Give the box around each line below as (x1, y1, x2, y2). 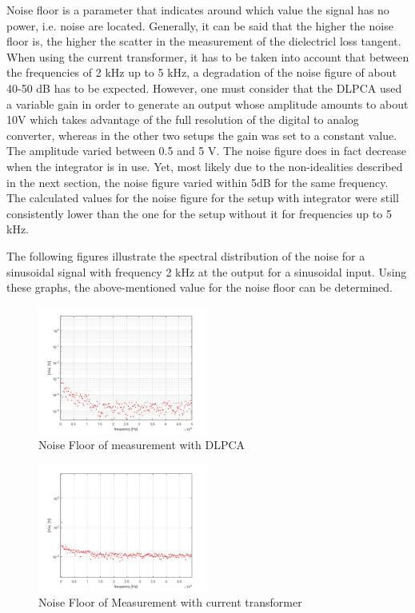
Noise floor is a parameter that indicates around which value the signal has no (6, 2, 389, 18)
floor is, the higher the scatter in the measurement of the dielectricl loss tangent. (6, 33, 401, 50)
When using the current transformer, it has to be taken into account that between (6, 48, 409, 65)
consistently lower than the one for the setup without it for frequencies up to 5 (6, 205, 392, 221)
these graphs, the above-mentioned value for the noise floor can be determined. (6, 279, 393, 296)
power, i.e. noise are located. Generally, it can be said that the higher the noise (6, 17, 393, 34)
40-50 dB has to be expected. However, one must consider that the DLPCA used (6, 79, 402, 96)
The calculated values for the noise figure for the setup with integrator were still (6, 189, 399, 206)
